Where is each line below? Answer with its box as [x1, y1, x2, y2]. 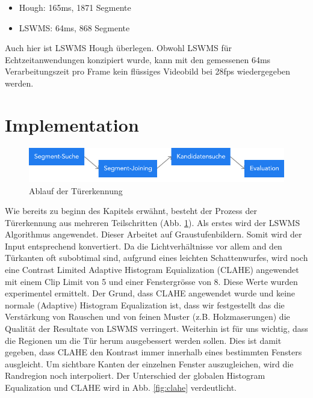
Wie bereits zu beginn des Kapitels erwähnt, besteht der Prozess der [5, 204, 257, 217]
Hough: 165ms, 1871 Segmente [19, 1, 131, 13]
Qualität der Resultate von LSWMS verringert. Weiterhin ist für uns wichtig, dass [5, 322, 308, 335]
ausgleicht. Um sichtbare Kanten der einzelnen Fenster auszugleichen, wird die [5, 357, 294, 370]
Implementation [5, 112, 139, 136]
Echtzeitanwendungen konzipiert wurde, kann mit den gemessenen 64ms [5, 53, 271, 66]
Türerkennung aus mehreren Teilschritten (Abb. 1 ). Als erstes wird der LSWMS [5, 216, 300, 228]
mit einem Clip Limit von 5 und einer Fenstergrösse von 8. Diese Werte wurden [5, 275, 298, 287]
